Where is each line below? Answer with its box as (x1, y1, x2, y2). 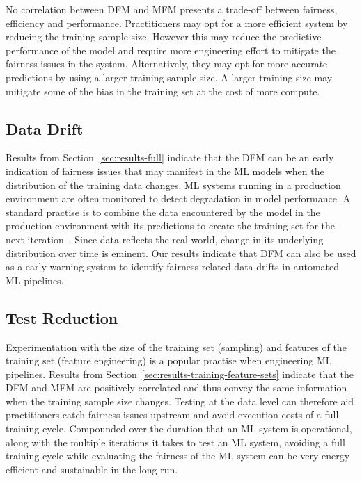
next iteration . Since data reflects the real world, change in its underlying (6, 231, 324, 246)
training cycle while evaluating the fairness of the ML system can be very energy (6, 448, 350, 463)
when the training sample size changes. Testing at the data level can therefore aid (6, 393, 354, 408)
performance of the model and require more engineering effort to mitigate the (6, 42, 336, 57)
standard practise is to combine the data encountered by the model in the (6, 204, 320, 219)
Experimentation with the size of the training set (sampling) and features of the (6, 339, 347, 354)
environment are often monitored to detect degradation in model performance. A (6, 191, 350, 206)
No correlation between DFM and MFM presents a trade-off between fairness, (6, 2, 338, 16)
